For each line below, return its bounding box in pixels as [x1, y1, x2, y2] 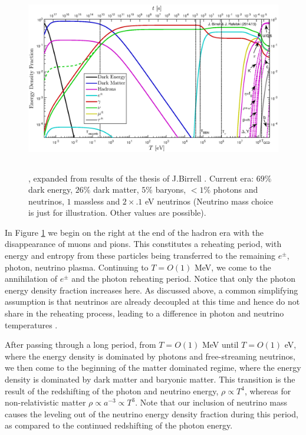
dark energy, [28, 183, 73, 196]
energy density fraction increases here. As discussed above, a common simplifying [5, 284, 298, 296]
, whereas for [244, 384, 291, 397]
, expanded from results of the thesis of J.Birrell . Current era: [28, 172, 254, 184]
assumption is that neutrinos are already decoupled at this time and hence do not [5, 295, 300, 308]
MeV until [202, 338, 239, 351]
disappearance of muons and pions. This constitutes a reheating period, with [5, 238, 282, 250]
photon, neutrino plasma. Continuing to [5, 261, 149, 273]
